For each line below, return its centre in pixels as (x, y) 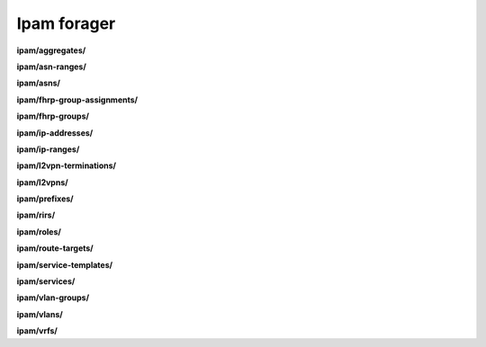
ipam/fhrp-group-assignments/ (77, 100)
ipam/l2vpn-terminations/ (67, 165)
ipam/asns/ (39, 83)
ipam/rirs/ (36, 215)
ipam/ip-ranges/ (48, 149)
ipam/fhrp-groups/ (53, 116)
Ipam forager (66, 23)
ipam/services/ (46, 281)
